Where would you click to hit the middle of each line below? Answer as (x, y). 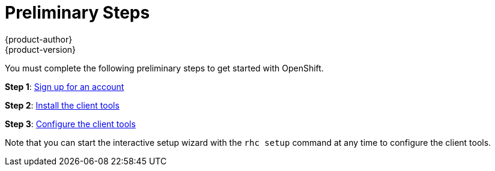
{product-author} (39, 39)
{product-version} (41, 49)
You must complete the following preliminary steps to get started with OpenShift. (164, 68)
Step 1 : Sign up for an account (65, 86)
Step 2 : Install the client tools (62, 105)
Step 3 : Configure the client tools (70, 124)
